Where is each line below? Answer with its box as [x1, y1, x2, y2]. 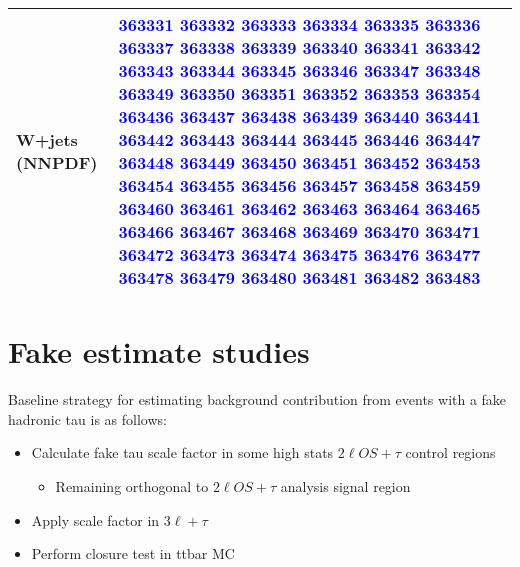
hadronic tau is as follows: [8, 408, 167, 429]
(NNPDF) [16, 151, 98, 174]
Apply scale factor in [31, 509, 160, 530]
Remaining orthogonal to [55, 475, 209, 496]
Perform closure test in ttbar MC [31, 543, 235, 564]
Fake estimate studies [8, 331, 310, 372]
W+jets [16, 128, 78, 151]
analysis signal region [280, 475, 411, 496]
